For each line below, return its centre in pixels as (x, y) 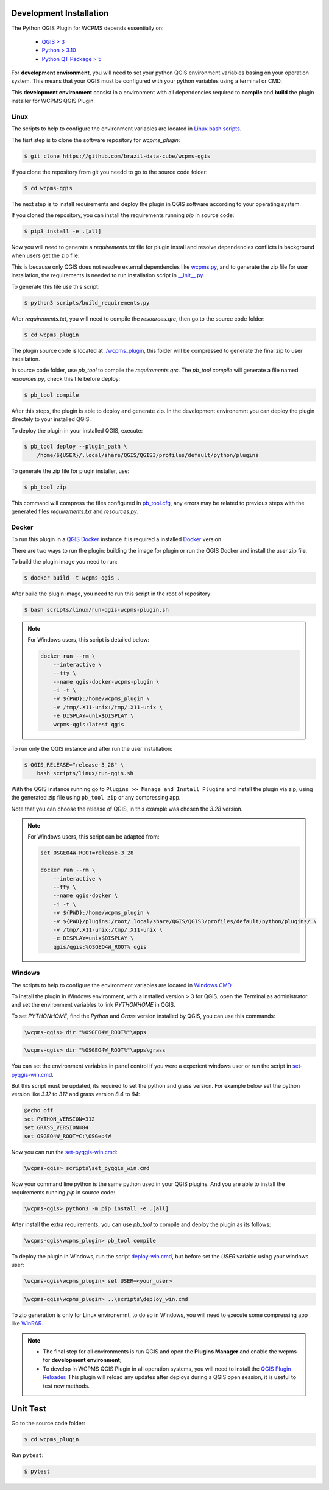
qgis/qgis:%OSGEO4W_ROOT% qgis (100, 947)
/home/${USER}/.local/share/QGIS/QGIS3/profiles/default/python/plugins (148, 455)
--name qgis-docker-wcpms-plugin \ (106, 682)
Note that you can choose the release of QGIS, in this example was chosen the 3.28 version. (127, 809)
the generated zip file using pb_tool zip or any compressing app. (96, 798)
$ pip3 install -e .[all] (63, 231)
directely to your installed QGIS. (51, 419)
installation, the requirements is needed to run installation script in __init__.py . (108, 275)
